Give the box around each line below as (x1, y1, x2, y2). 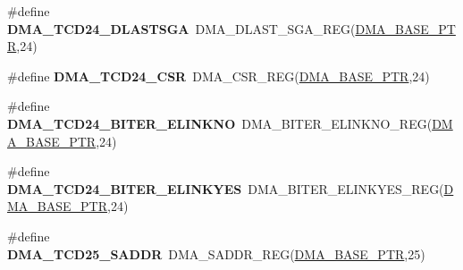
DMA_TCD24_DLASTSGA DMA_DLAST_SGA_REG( (7, 19, 356, 38)
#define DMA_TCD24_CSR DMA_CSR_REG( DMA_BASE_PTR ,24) (7, 66, 430, 85)
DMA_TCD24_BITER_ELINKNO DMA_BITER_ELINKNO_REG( (7, 114, 433, 132)
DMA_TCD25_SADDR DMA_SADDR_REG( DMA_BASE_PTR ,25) (7, 244, 425, 263)
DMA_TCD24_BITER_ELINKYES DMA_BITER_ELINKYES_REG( (7, 179, 444, 198)
